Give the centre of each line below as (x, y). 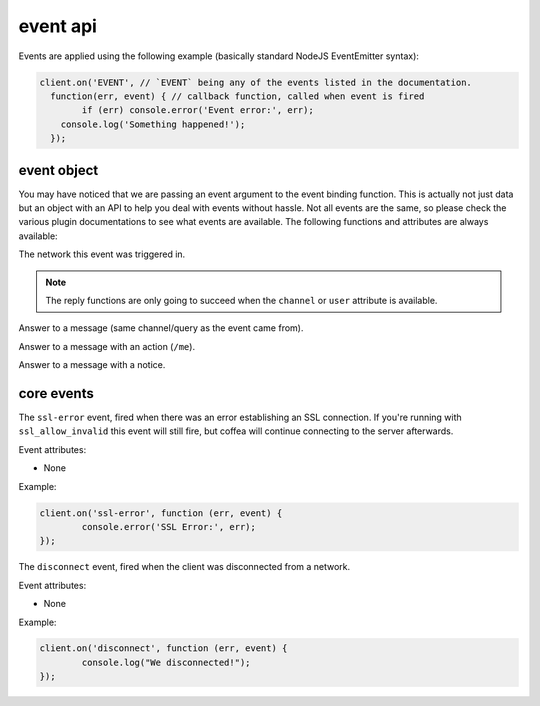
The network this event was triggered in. (102, 254)
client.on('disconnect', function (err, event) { (163, 648)
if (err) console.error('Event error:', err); (197, 110)
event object (58, 170)
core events (56, 393)
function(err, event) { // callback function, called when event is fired (237, 96)
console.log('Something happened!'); (153, 124)
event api (57, 26)
